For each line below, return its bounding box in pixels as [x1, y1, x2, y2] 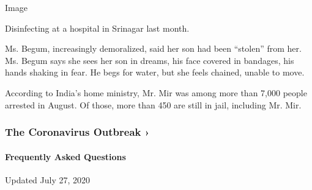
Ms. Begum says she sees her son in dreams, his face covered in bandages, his [5, 54, 294, 66]
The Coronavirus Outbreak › [5, 124, 150, 139]
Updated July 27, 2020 [5, 173, 91, 186]
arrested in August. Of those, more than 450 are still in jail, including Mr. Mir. [5, 98, 302, 111]
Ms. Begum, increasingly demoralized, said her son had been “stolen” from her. [5, 42, 302, 55]
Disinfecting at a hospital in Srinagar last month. [5, 21, 190, 34]
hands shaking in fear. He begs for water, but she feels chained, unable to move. [5, 66, 305, 79]
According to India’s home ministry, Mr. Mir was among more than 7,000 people [5, 86, 307, 99]
